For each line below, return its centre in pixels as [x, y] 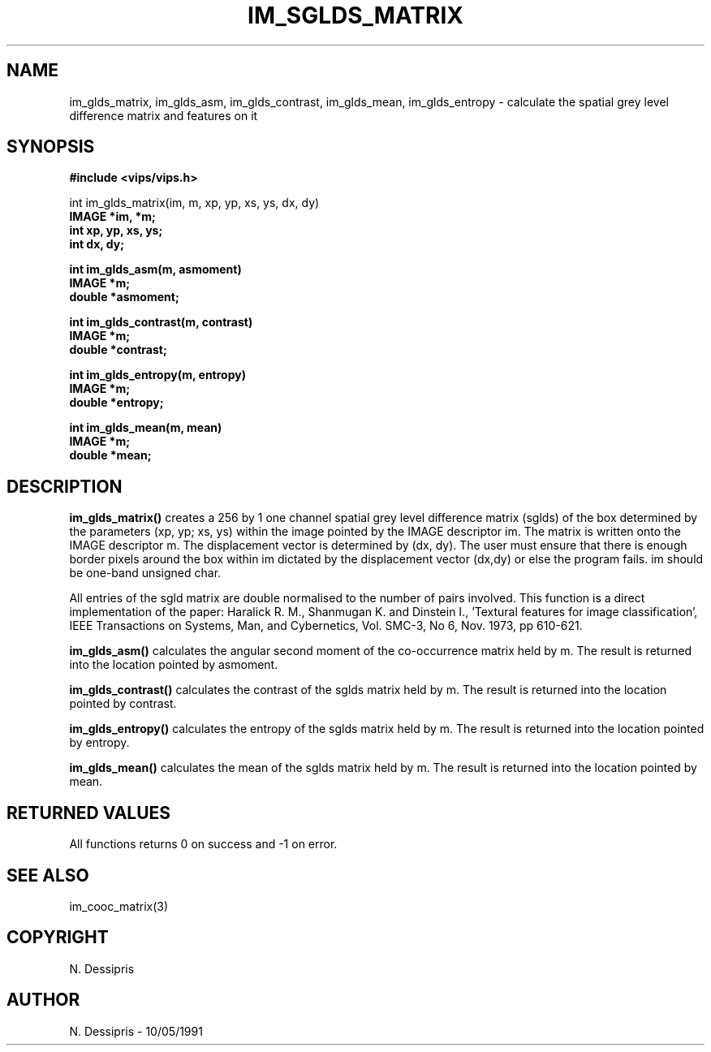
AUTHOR [43, 1000]
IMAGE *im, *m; [112, 217]
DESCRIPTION [65, 486]
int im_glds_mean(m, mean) [146, 428]
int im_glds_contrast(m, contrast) [161, 322]
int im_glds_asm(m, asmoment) [155, 269]
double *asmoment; [124, 297]
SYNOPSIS [51, 147]
